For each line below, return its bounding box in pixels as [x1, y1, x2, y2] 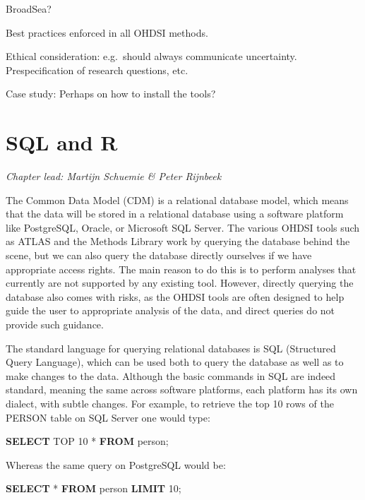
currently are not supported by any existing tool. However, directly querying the [6, 275, 354, 290]
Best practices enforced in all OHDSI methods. [6, 25, 208, 40]
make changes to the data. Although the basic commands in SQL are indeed [6, 368, 336, 383]
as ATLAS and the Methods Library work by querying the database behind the [6, 234, 350, 249]
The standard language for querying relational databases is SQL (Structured [6, 340, 336, 355]
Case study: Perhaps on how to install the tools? [6, 86, 216, 101]
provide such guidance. [6, 317, 104, 332]
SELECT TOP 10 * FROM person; [6, 434, 169, 448]
